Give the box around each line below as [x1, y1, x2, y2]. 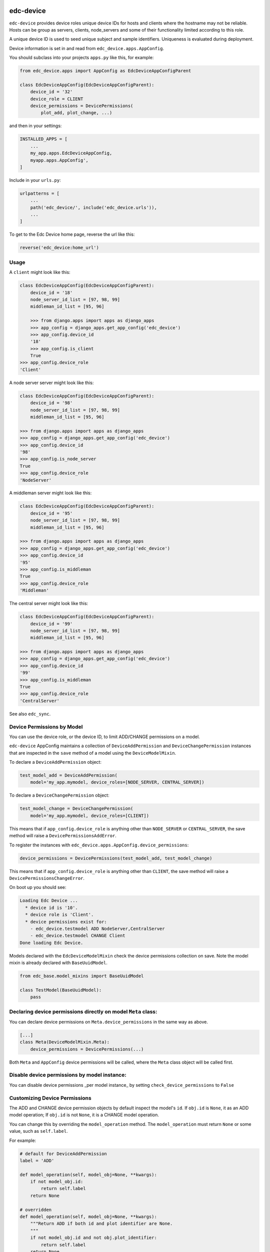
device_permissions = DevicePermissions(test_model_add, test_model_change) [19, 855, 212, 861]
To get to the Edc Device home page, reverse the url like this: [9, 231, 135, 237]
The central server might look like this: [9, 600, 88, 606]
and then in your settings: [9, 123, 62, 129]
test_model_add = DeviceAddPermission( [19, 773, 117, 778]
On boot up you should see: [9, 884, 66, 890]
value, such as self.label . [9, 1128, 68, 1134]
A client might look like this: [9, 269, 70, 275]
